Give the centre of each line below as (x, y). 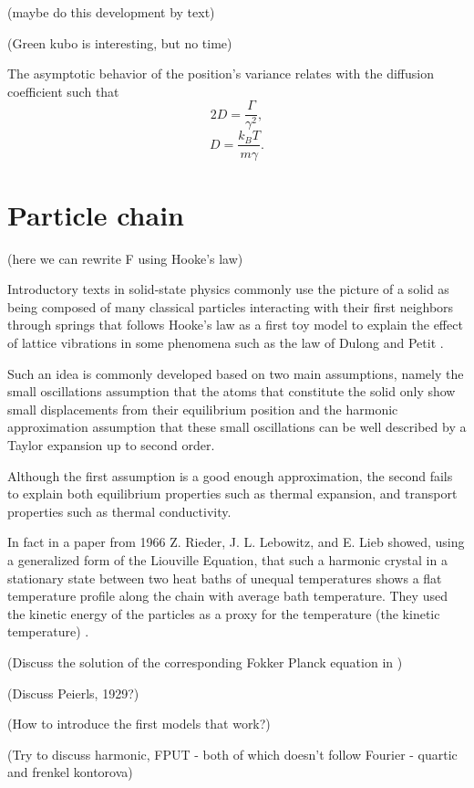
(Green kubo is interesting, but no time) (120, 42)
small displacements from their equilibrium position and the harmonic (203, 409)
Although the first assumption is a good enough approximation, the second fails (230, 475)
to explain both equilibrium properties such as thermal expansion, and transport (232, 494)
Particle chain (96, 214)
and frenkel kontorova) (70, 772)
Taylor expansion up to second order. (111, 444)
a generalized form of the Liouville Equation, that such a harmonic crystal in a (227, 559)
